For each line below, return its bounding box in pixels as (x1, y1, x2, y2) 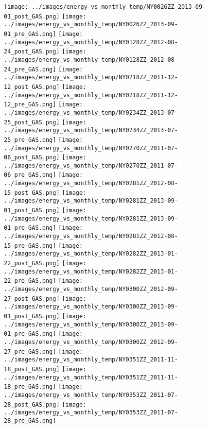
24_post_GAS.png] (4, 48, 60, 55)
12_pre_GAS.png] (4, 101, 56, 108)
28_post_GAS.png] (4, 401, 60, 408)
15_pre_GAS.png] (4, 242, 56, 249)
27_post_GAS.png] (4, 295, 60, 302)
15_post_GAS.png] (4, 189, 60, 196)
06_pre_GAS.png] (4, 171, 56, 179)
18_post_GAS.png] (4, 365, 60, 373)
